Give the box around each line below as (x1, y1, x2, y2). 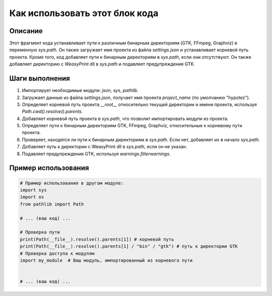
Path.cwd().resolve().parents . (22, 109, 83, 115)
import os (20, 194, 44, 200)
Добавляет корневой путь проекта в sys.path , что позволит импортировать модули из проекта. (22, 116, 229, 122)
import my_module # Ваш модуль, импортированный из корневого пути (20, 257, 193, 263)
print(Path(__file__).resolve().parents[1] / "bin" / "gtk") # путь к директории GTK (20, 244, 238, 249)
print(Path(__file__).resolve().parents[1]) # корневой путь (20, 236, 174, 242)
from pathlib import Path (20, 201, 84, 207)
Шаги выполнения (9, 74, 70, 83)
